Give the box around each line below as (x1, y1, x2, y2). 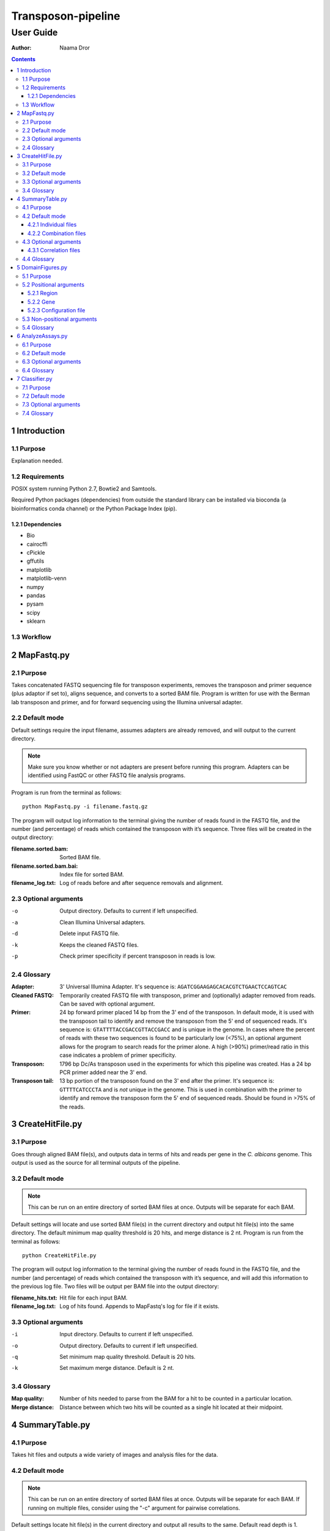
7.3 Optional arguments (22, 401, 81, 408)
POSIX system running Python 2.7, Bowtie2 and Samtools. (11, 485, 157, 492)
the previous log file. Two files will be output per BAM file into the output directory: (11, 1283, 219, 1290)
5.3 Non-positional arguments (22, 315, 97, 323)
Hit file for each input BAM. (59, 1294, 128, 1301)
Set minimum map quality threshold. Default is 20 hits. (59, 1353, 196, 1360)
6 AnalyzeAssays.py (16, 333, 68, 340)
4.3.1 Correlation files (28, 247, 81, 254)
